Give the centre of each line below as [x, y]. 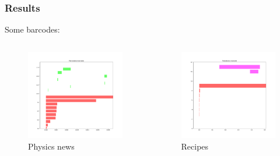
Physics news [51, 146]
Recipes [195, 146]
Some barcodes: [32, 29]
